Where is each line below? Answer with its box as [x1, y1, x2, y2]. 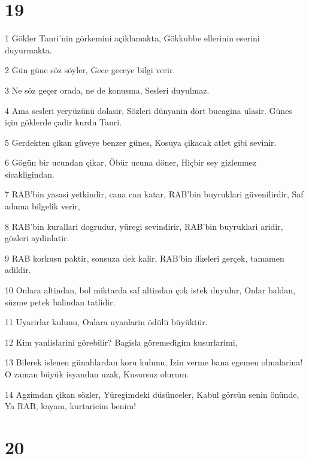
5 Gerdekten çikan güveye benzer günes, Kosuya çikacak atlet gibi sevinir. [5, 136, 277, 148]
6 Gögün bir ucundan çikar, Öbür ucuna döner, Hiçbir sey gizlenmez [5, 156, 257, 169]
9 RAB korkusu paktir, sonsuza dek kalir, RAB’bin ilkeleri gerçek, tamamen [5, 251, 284, 264]
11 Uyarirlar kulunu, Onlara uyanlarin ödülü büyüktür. [5, 316, 208, 328]
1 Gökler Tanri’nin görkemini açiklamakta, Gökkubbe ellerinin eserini [5, 32, 260, 44]
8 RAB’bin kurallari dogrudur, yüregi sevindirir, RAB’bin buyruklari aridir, [5, 220, 283, 232]
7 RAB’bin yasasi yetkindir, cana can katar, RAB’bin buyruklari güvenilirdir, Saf [5, 188, 304, 200]
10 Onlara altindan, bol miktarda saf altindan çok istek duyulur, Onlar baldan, [5, 284, 295, 296]
